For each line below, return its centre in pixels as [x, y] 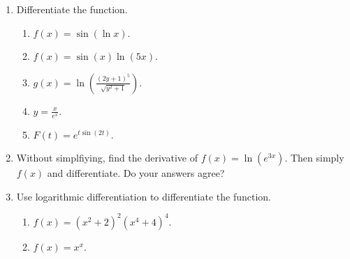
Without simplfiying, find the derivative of [107, 158]
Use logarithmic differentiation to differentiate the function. [144, 196]
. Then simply [314, 158]
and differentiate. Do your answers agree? [136, 173]
